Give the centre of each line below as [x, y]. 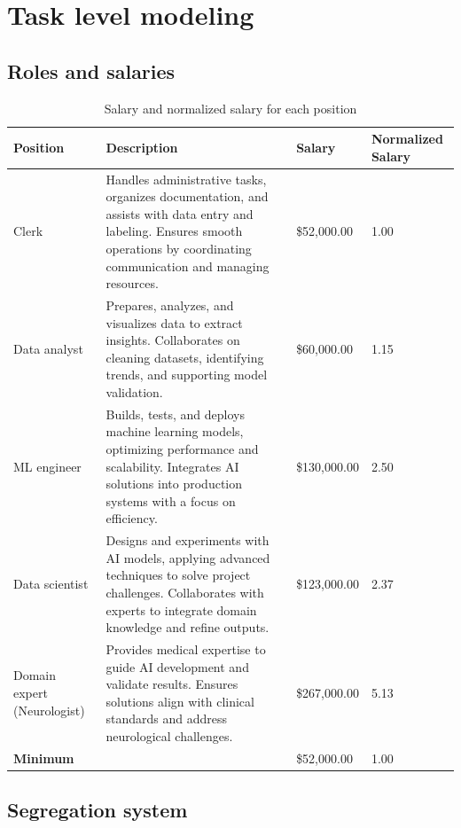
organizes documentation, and [187, 196]
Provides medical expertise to [186, 649]
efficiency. [132, 518]
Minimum [44, 758]
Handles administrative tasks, [186, 179]
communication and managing [188, 266]
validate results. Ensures [172, 684]
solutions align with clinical [180, 701]
